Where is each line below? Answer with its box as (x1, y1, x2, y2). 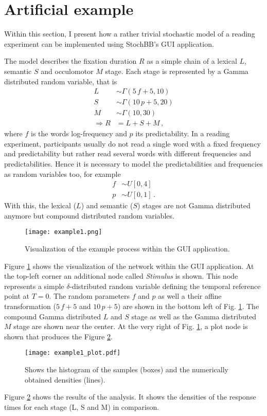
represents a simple (4, 280, 64, 291)
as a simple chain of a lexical (147, 56, 237, 66)
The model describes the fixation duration (4, 56, 137, 66)
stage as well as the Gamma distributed (131, 311, 257, 321)
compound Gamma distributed (4, 311, 101, 321)
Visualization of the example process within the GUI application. (25, 243, 230, 254)
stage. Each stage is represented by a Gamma (105, 65, 248, 76)
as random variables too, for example (4, 168, 121, 179)
